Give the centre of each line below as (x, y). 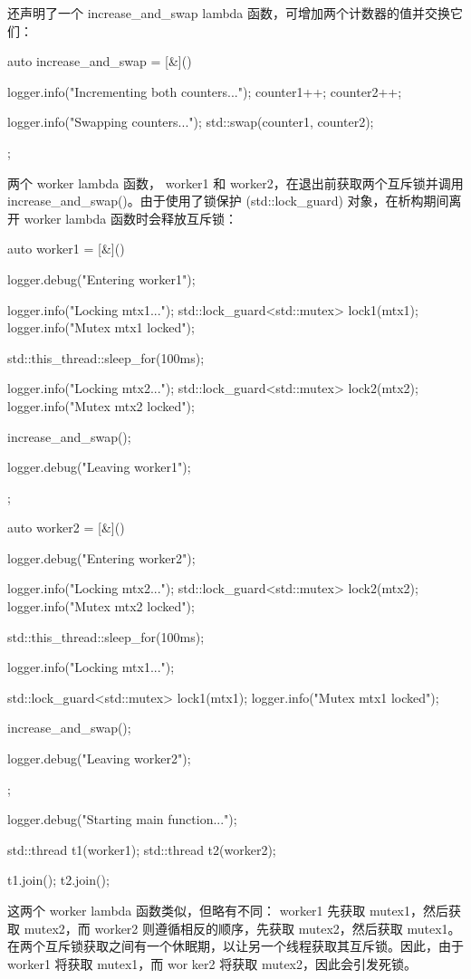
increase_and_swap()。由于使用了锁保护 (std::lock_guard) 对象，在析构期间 (228, 201)
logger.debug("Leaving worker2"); (99, 758)
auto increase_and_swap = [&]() (100, 61)
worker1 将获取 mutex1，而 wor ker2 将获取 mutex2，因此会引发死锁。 (212, 963)
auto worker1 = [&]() (66, 249)
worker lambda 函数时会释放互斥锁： (131, 218)
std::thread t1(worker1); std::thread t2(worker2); (142, 849)
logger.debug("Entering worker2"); (101, 557)
